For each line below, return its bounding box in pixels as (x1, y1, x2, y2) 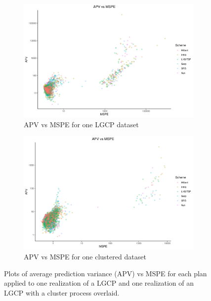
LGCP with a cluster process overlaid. (4, 287, 120, 298)
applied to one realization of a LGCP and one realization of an (4, 278, 194, 288)
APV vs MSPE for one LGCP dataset (24, 119, 139, 129)
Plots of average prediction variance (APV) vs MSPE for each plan (4, 268, 207, 278)
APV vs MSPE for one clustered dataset (24, 251, 146, 261)
